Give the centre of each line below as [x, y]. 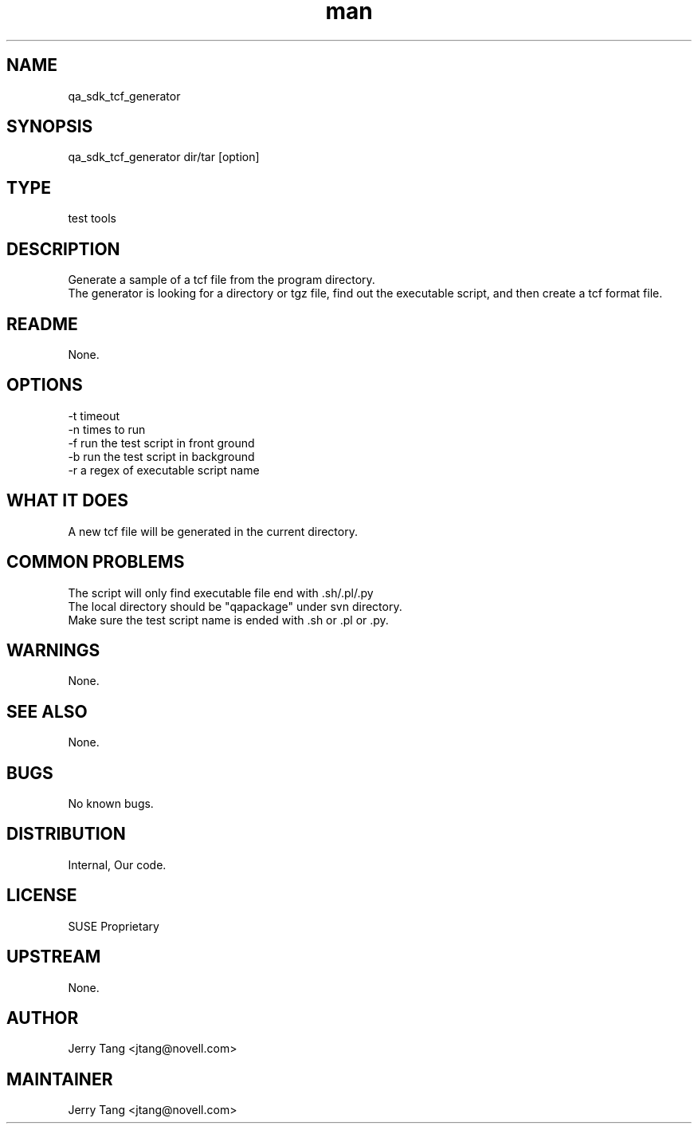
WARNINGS [53, 650]
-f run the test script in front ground [161, 443]
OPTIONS [45, 385]
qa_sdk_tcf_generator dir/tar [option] [164, 157]
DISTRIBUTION [66, 834]
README [42, 324]
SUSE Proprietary [114, 926]
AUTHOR [43, 1018]
